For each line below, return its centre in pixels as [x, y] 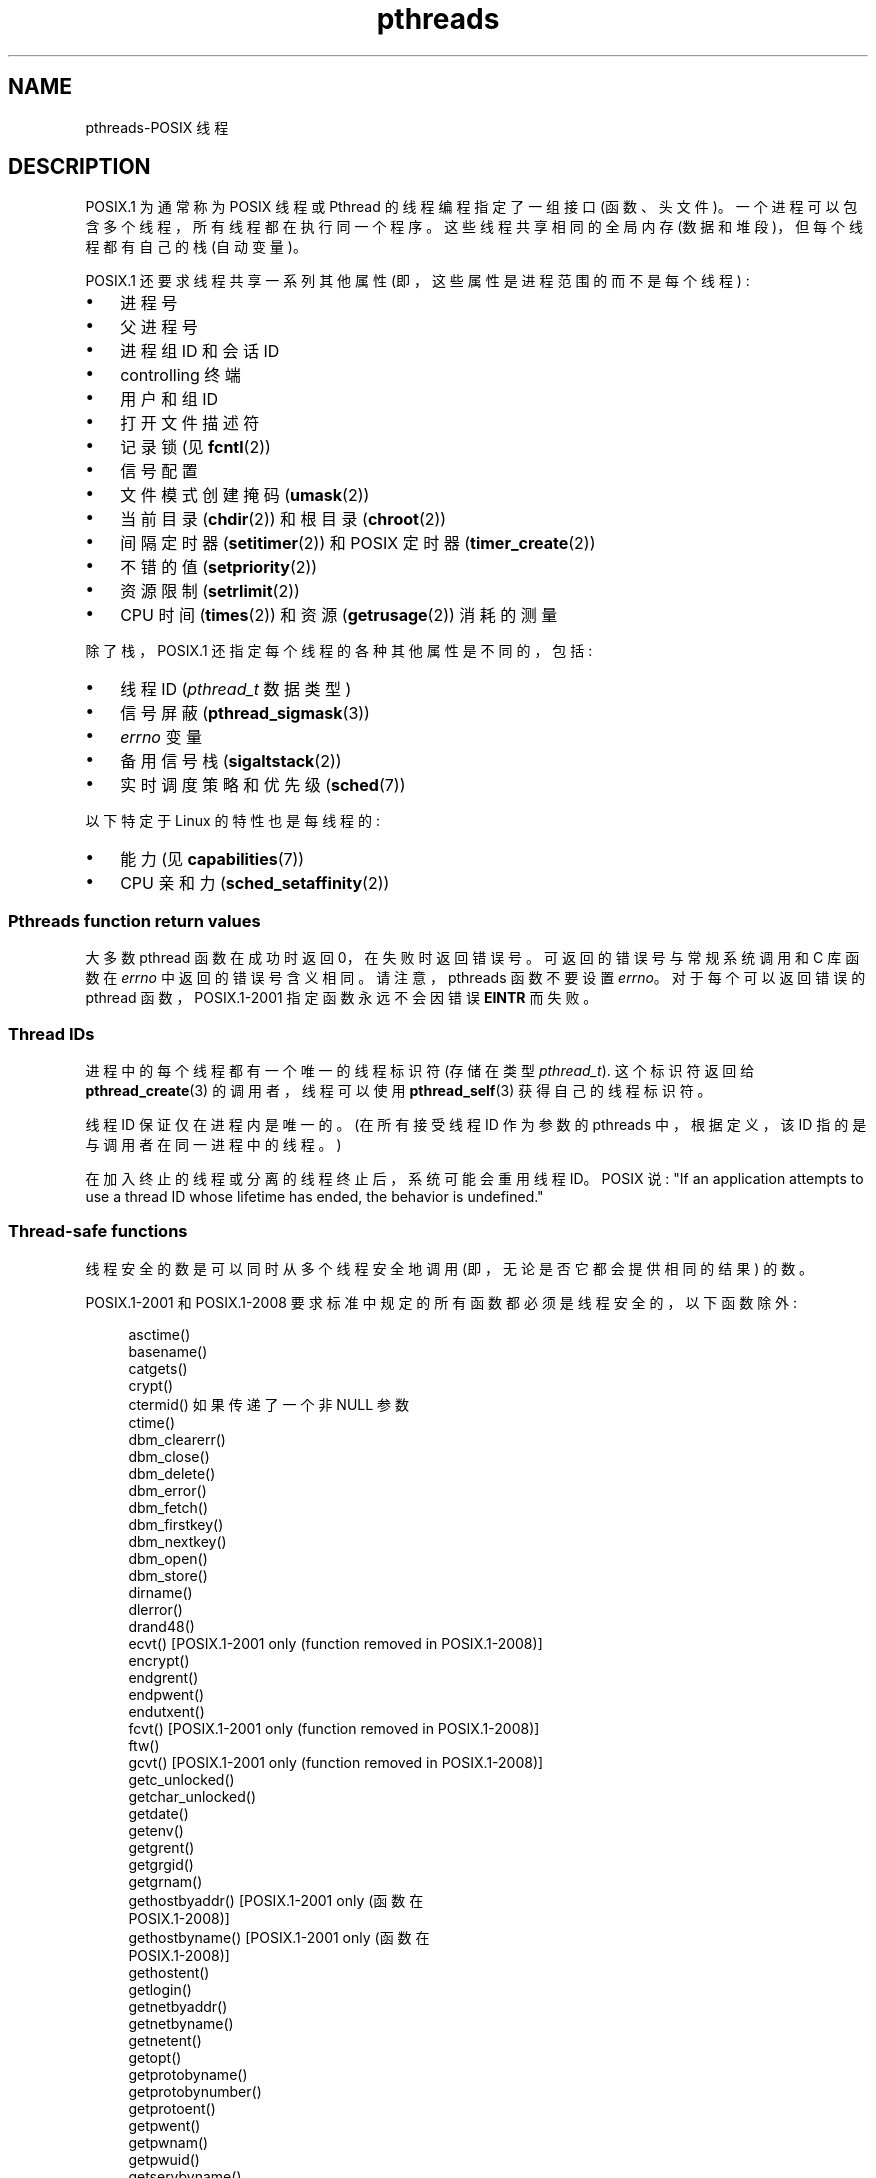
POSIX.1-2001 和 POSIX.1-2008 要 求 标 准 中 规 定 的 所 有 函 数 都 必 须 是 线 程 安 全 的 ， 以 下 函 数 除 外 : [441, 1302]
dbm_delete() [172, 1473]
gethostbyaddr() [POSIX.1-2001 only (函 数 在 [276, 1900]
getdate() [158, 1813]
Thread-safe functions [98, 1231]
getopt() [155, 2057]
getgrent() [161, 1847]
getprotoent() [172, 2108]
